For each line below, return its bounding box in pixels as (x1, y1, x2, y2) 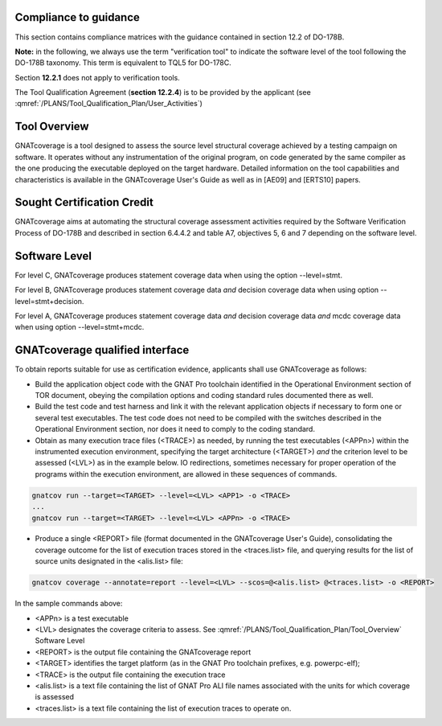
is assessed (35, 692, 75, 702)
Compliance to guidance (14, 10, 141, 24)
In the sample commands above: (14, 599, 123, 609)
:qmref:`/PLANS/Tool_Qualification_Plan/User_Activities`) (14, 99, 203, 109)
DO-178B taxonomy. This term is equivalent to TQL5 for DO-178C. (14, 58, 232, 68)
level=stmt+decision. (14, 296, 84, 306)
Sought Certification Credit (14, 195, 154, 209)
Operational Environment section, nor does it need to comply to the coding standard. (35, 425, 315, 434)
